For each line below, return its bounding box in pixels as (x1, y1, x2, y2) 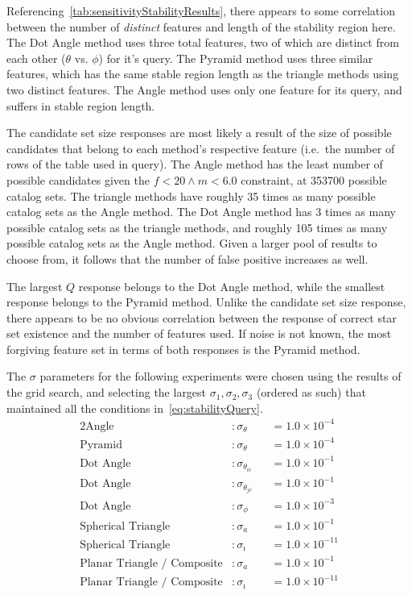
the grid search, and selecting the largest (6, 384, 207, 401)
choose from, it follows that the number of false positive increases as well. (6, 250, 369, 267)
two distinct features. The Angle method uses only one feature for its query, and (6, 81, 402, 98)
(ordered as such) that (256, 384, 366, 401)
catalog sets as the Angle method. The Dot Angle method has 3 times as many (6, 203, 396, 220)
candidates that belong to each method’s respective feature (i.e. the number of (6, 139, 395, 156)
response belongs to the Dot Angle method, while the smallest (78, 277, 385, 294)
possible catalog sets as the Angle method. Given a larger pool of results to (6, 235, 377, 252)
